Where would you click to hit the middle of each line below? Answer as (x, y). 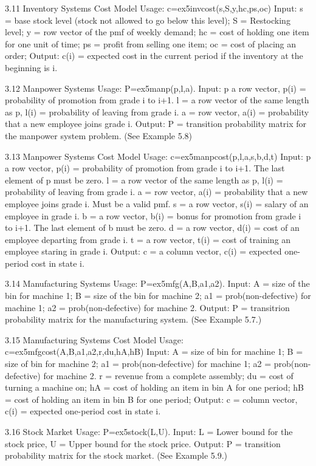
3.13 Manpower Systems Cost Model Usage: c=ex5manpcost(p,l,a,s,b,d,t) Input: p (158, 156)
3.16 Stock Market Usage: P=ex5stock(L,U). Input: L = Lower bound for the (149, 431)
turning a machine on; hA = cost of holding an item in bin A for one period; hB (154, 387)
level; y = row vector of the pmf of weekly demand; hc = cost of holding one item (157, 32)
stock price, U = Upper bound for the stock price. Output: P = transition (143, 443)
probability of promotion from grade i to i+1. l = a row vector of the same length (157, 100)
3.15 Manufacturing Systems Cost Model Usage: (94, 339)
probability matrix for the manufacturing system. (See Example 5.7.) (133, 319)
